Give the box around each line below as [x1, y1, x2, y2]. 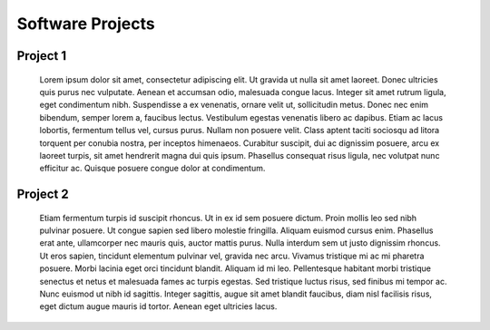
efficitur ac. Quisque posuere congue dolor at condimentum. [39, 163, 266, 174]
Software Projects [16, 14, 155, 34]
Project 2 [16, 187, 69, 202]
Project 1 [16, 48, 67, 63]
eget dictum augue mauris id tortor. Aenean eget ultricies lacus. [39, 301, 278, 312]
